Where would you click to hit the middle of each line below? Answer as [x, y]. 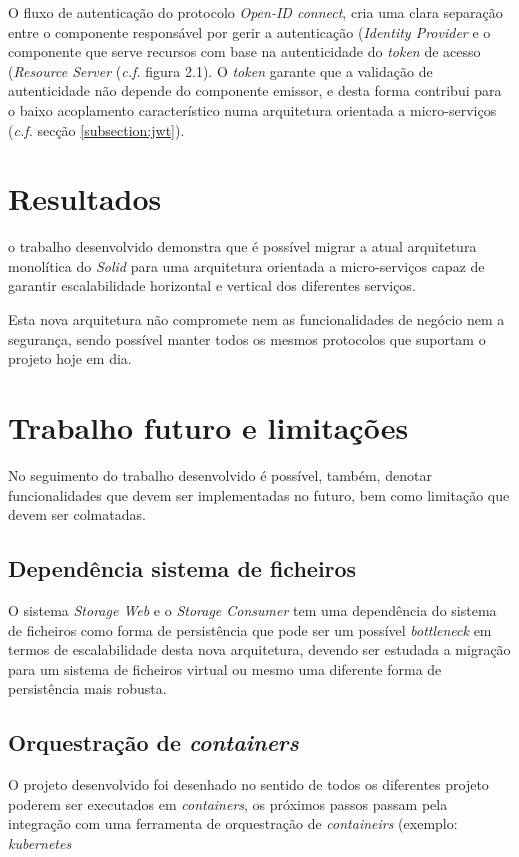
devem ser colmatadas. [77, 514]
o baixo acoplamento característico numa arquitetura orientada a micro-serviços [252, 109]
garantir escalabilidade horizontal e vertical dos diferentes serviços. [212, 285]
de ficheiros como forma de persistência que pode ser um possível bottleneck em [250, 629]
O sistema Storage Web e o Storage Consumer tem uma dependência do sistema [252, 609]
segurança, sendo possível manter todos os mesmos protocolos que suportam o [247, 338]
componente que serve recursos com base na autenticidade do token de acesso [244, 51]
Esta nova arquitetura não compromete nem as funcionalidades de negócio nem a [256, 319]
